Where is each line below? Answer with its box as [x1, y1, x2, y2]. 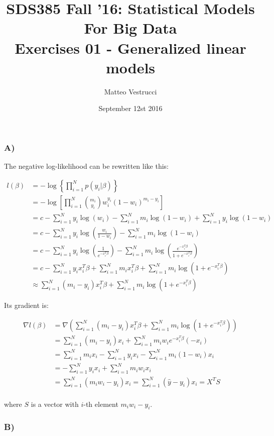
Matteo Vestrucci [104, 86, 157, 96]
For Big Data [84, 18, 177, 38]
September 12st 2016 [98, 103, 163, 114]
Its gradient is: [4, 300, 49, 310]
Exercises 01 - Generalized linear [15, 37, 246, 58]
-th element [83, 398, 118, 409]
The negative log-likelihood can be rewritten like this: [4, 161, 169, 171]
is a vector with [31, 398, 79, 409]
